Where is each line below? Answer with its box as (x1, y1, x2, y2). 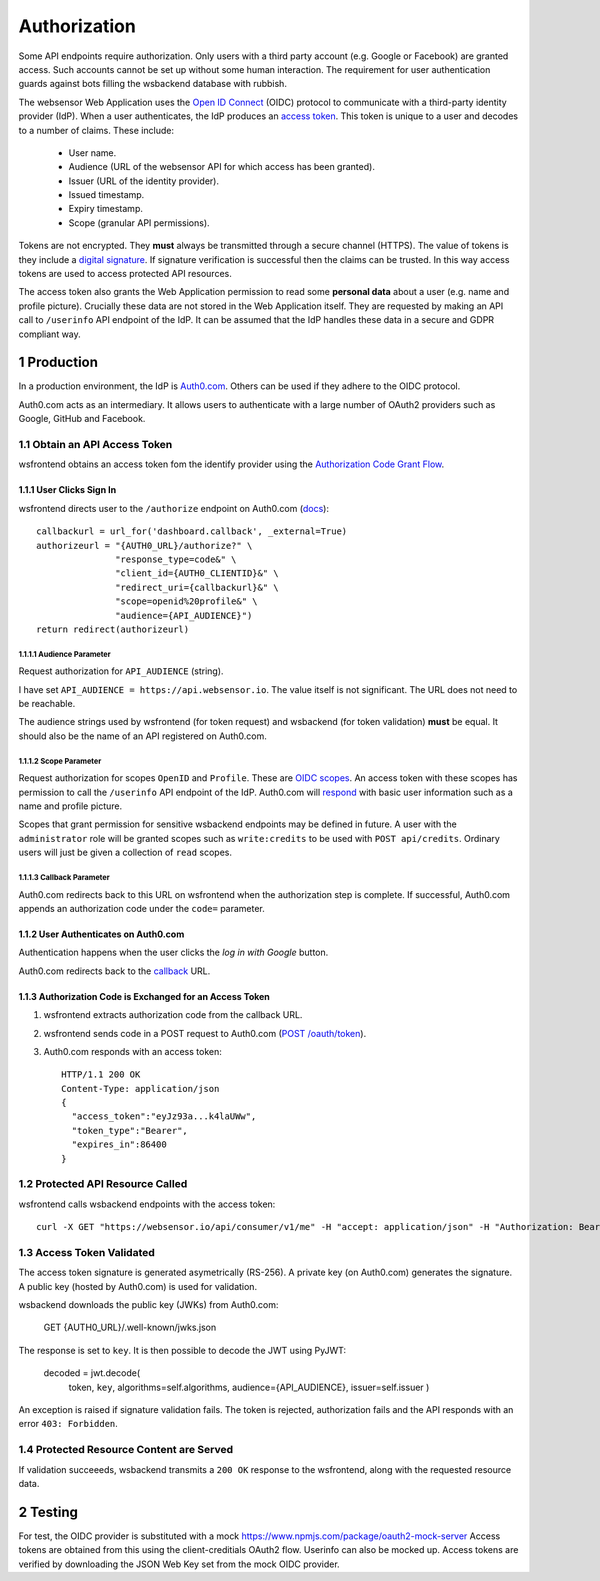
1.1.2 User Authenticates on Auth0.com (18, 928, 185, 940)
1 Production (18, 354, 99, 371)
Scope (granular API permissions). (68, 216, 210, 229)
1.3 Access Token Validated (18, 1245, 155, 1259)
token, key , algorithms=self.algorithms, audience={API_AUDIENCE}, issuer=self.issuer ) (68, 1381, 430, 1393)
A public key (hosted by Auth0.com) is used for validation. (18, 1280, 258, 1292)
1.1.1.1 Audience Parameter (18, 649, 111, 659)
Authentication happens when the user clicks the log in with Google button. (18, 946, 329, 959)
